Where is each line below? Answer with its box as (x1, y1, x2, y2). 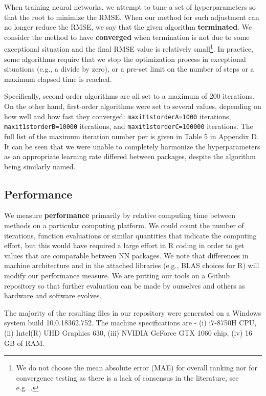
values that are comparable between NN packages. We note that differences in (4, 250, 249, 260)
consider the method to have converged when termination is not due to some (4, 31, 250, 42)
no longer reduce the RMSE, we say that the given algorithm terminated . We (4, 21, 252, 32)
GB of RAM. (4, 337, 45, 348)
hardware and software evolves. (4, 290, 102, 301)
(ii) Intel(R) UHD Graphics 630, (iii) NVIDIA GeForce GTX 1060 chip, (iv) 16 (4, 327, 253, 338)
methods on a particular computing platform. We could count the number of (4, 220, 244, 231)
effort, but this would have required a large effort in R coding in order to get (4, 240, 245, 251)
